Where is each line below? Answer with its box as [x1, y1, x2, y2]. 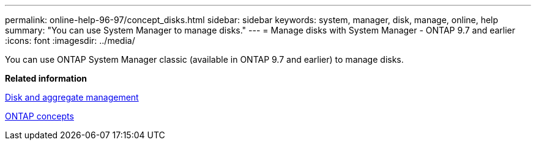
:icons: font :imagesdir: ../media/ [5, 35, 135, 46]
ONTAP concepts [5, 111, 74, 121]
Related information [5, 73, 87, 83]
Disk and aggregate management [5, 92, 139, 102]
